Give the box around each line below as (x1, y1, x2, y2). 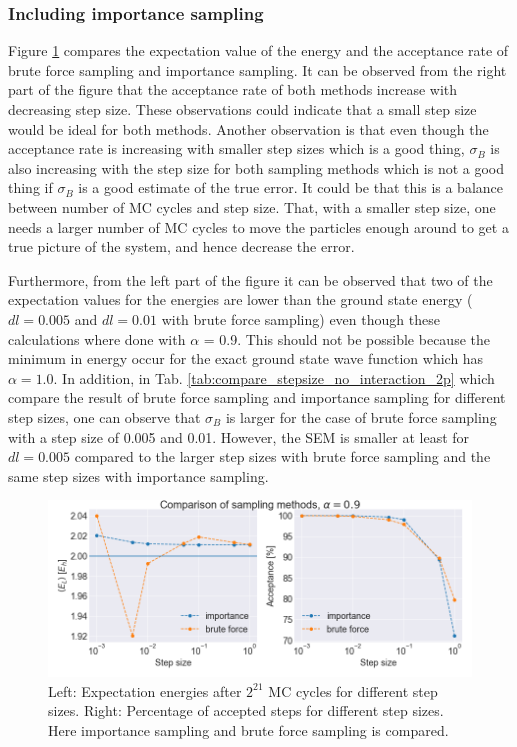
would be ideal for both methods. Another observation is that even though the (8, 118, 489, 139)
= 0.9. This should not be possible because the (203, 328, 490, 349)
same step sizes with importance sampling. (8, 465, 269, 486)
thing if (8, 177, 53, 198)
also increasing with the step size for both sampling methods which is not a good (8, 157, 505, 178)
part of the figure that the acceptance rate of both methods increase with (8, 79, 458, 100)
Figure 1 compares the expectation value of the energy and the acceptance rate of (8, 40, 509, 61)
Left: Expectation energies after (48, 680, 242, 701)
